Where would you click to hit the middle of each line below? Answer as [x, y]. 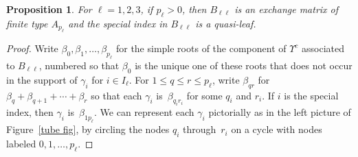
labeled [21, 143]
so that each [116, 95]
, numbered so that [79, 65]
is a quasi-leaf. [226, 23]
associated [323, 48]
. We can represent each [144, 112]
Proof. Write [32, 48]
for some [204, 95]
